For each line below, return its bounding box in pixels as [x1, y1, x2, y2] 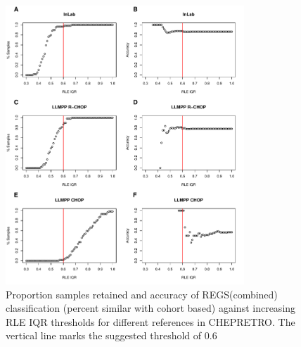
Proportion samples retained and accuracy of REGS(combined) [6, 286, 278, 301]
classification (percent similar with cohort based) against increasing [6, 301, 296, 315]
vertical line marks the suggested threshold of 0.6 [6, 328, 217, 343]
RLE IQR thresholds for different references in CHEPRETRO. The [6, 314, 295, 329]
